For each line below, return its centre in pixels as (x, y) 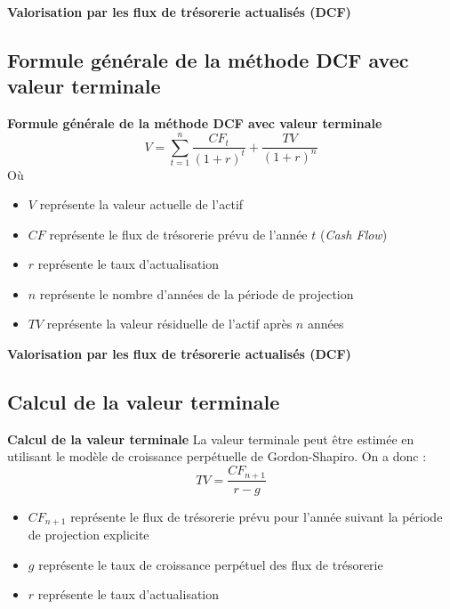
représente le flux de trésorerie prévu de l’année (178, 234)
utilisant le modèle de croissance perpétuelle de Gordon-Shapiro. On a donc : (217, 456)
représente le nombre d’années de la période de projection (197, 293)
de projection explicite (88, 534)
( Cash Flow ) (354, 234)
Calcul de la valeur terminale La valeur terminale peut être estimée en (211, 438)
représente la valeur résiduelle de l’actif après (169, 324)
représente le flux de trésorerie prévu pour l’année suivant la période (257, 516)
